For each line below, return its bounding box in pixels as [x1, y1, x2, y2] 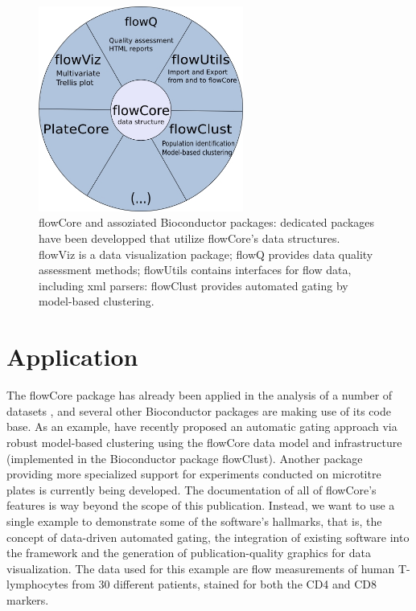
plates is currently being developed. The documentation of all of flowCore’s [6, 481, 377, 498]
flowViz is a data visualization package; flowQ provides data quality [39, 245, 373, 262]
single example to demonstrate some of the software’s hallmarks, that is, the [6, 512, 382, 529]
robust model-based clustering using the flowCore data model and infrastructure [6, 433, 402, 450]
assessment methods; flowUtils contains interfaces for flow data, [39, 261, 352, 278]
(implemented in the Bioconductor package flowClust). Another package [6, 449, 363, 466]
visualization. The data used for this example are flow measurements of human [6, 560, 395, 576]
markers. [6, 591, 49, 608]
